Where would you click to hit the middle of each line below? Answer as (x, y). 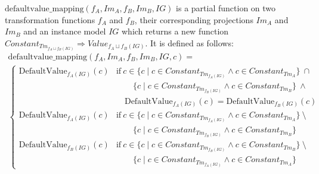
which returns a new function (175, 31)
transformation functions (50, 19)
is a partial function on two (226, 8)
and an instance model (65, 31)
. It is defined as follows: (189, 42)
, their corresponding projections (194, 19)
